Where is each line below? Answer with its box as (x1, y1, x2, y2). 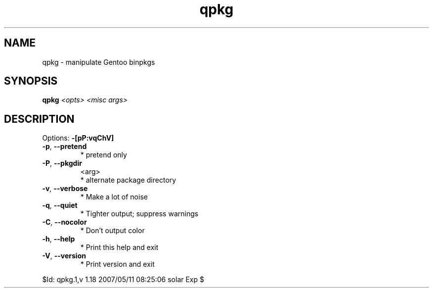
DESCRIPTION (4, 112, 75, 125)
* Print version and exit (80, 260, 155, 269)
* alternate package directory (80, 176, 176, 185)
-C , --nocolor (42, 218, 87, 227)
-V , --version (42, 251, 86, 260)
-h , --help (42, 235, 75, 243)
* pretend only (80, 150, 127, 159)
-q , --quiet (42, 201, 78, 210)
